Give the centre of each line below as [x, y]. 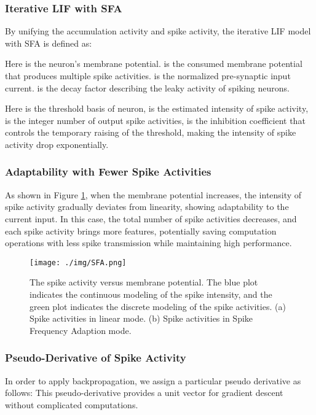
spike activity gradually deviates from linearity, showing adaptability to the [147, 207]
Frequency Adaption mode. [81, 330]
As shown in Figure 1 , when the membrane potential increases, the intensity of [153, 194]
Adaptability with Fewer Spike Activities [108, 172]
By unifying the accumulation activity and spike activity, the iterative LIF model [158, 31]
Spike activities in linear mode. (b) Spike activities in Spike [141, 318]
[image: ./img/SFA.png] [78, 262]
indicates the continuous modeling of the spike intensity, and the [151, 294]
